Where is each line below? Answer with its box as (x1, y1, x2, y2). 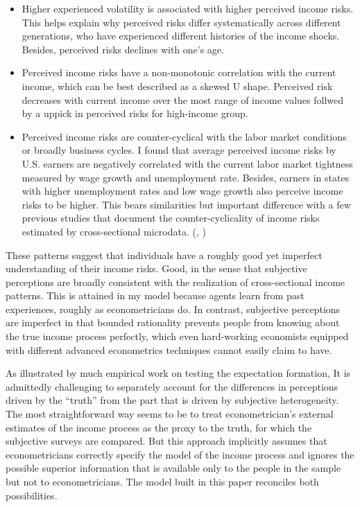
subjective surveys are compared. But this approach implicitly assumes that (6, 434, 327, 448)
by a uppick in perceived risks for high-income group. (22, 106, 248, 121)
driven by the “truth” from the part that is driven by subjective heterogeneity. (6, 393, 339, 407)
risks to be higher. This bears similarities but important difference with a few (22, 197, 351, 211)
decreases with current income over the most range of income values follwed (22, 92, 343, 107)
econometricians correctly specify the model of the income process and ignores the (6, 447, 354, 461)
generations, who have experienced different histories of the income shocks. (22, 28, 340, 43)
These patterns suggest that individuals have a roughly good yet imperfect (6, 247, 323, 262)
